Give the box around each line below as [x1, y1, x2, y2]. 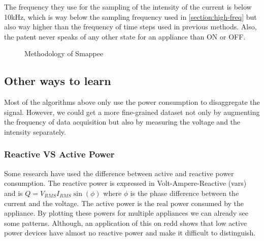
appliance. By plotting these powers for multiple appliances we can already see [4, 208, 248, 218]
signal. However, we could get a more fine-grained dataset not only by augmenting [4, 106, 260, 117]
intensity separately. [4, 126, 66, 137]
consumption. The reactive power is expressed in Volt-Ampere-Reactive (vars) [4, 178, 247, 188]
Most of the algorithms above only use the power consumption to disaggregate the [4, 97, 260, 107]
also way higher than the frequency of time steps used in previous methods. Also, [4, 21, 257, 32]
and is [4, 187, 23, 198]
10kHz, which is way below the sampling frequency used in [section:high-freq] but [4, 11, 257, 22]
